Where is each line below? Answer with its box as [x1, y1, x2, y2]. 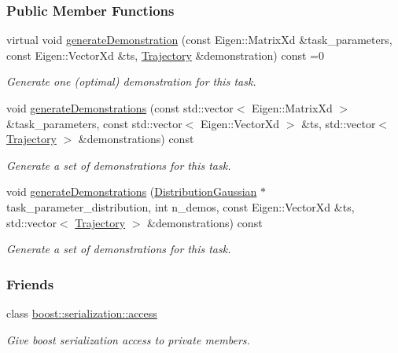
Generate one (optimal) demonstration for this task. [6, 73, 256, 90]
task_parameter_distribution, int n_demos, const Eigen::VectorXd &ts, [6, 198, 355, 215]
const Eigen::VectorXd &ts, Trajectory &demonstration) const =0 [6, 46, 324, 63]
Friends [6, 274, 54, 293]
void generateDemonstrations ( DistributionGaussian [6, 183, 257, 200]
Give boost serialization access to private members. [6, 331, 250, 347]
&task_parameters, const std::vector [6, 115, 182, 131]
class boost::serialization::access [6, 304, 157, 321]
